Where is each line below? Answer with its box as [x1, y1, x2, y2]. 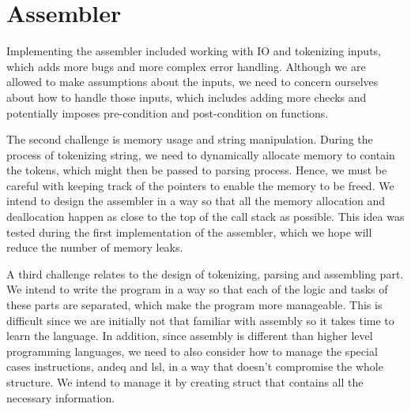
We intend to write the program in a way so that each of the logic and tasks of [6, 281, 388, 297]
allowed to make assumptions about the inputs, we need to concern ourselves [6, 73, 379, 90]
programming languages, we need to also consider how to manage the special [6, 342, 378, 359]
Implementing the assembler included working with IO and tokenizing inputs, [6, 43, 381, 59]
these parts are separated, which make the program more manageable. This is [6, 297, 383, 313]
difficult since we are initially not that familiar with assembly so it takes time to [6, 312, 394, 328]
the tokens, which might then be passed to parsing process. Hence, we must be [6, 162, 387, 178]
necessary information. [6, 389, 115, 405]
